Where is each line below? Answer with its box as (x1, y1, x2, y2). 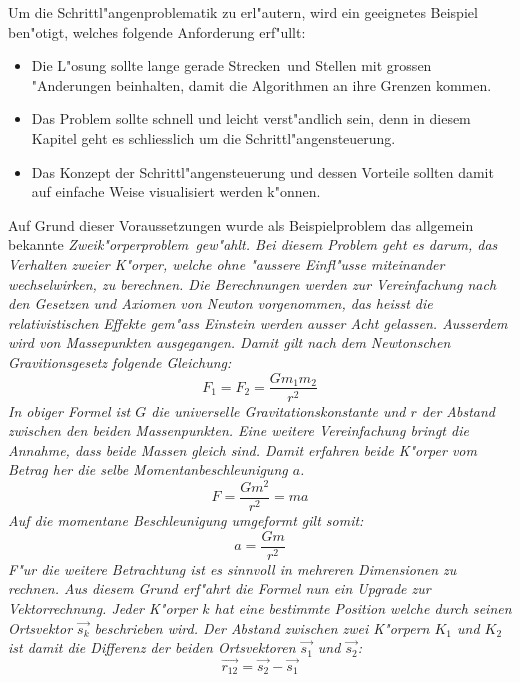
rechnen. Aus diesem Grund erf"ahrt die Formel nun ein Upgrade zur (8, 578, 431, 599)
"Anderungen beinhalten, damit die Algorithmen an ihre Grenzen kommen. (31, 74, 492, 95)
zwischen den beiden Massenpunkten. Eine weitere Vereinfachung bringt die (8, 420, 469, 441)
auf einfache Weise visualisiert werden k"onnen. (31, 181, 321, 202)
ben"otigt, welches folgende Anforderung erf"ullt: (8, 21, 306, 42)
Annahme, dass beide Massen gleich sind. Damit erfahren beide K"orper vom (8, 439, 477, 460)
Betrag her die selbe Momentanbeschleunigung (8, 459, 288, 480)
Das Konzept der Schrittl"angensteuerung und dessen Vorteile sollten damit (31, 161, 494, 182)
